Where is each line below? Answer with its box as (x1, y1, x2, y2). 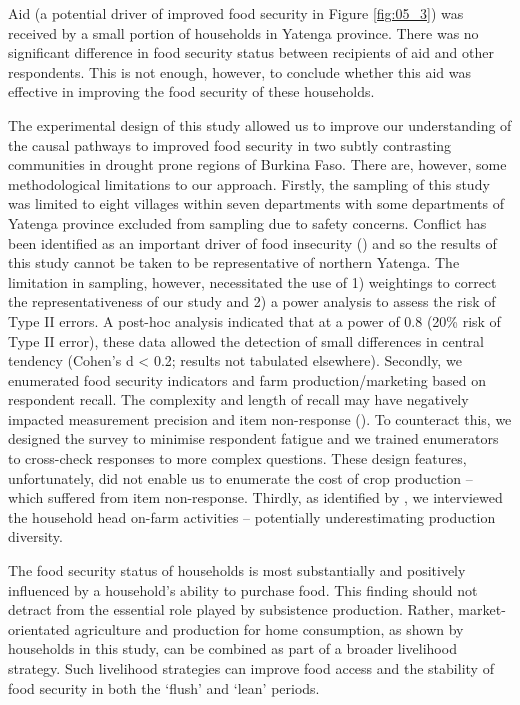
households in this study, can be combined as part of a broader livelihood (8, 638, 457, 659)
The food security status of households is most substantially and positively (8, 560, 466, 581)
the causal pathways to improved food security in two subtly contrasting (8, 134, 452, 155)
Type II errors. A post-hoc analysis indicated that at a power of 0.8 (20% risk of (8, 310, 501, 331)
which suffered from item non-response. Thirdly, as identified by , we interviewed (8, 487, 503, 508)
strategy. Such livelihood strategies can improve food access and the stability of (8, 658, 494, 678)
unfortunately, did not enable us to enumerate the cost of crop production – (8, 467, 473, 488)
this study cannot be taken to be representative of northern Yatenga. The (8, 252, 460, 273)
